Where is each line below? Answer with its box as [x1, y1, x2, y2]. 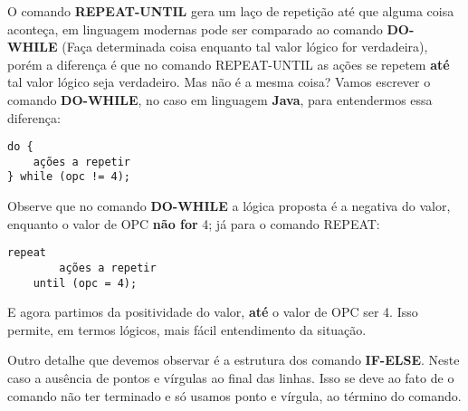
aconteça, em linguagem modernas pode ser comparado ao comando [7, 19, 383, 38]
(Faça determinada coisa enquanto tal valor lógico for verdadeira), [62, 37, 428, 56]
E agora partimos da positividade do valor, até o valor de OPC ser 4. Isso [7, 302, 418, 321]
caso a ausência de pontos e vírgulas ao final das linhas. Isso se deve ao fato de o [7, 368, 454, 387]
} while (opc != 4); [7, 170, 131, 184]
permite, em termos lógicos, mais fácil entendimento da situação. [7, 320, 367, 339]
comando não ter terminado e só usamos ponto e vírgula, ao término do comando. [7, 386, 462, 405]
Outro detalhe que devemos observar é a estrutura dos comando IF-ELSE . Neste [7, 350, 460, 369]
